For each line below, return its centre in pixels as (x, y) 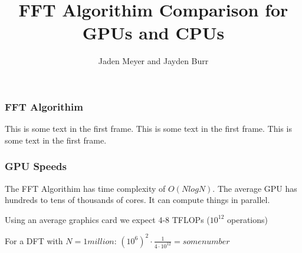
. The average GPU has (255, 188)
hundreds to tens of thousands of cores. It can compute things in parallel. (137, 200)
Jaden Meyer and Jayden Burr (153, 61)
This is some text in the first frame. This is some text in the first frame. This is (148, 129)
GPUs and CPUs (153, 33)
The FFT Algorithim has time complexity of (85, 188)
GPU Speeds (36, 166)
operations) (247, 219)
